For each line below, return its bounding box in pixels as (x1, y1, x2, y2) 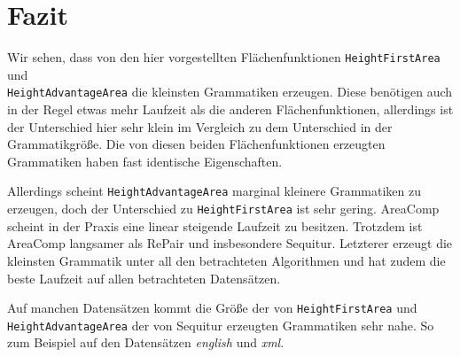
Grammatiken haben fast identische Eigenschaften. (7, 151, 283, 170)
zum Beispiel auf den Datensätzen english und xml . (7, 333, 285, 352)
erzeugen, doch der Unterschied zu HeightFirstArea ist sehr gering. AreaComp (7, 199, 440, 218)
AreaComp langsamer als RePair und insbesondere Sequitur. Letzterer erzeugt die (7, 234, 453, 252)
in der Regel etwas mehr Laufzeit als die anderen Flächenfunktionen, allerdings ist (7, 100, 454, 119)
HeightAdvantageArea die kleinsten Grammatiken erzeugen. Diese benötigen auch (7, 82, 453, 101)
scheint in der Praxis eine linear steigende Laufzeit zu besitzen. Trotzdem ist (7, 216, 423, 235)
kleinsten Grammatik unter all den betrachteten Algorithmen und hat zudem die (7, 251, 446, 269)
